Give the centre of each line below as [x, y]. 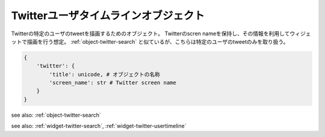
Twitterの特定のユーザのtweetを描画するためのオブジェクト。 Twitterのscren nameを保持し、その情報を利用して [150, 34]
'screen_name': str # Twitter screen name [113, 83]
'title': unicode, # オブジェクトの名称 [105, 74]
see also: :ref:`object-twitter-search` [56, 115]
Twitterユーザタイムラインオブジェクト [108, 16]
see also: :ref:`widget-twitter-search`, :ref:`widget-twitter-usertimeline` [99, 126]
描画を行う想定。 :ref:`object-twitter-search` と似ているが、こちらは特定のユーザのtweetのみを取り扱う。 [158, 41]
